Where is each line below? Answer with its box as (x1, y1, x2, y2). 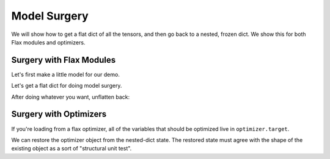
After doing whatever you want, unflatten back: (11, 93, 130, 101)
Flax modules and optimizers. (11, 38, 86, 46)
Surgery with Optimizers (11, 109, 107, 119)
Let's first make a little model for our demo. (11, 71, 120, 78)
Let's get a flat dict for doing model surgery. (11, 82, 122, 90)
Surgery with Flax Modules (11, 55, 116, 65)
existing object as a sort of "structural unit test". (11, 145, 132, 152)
